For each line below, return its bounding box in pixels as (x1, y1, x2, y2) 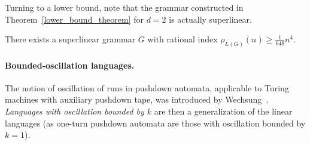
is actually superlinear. (169, 13, 252, 25)
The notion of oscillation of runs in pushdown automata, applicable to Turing (5, 81, 289, 94)
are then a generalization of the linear (154, 105, 293, 118)
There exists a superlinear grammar (5, 33, 136, 45)
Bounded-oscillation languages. (5, 58, 135, 71)
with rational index (147, 33, 218, 45)
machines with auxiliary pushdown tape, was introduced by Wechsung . (5, 93, 269, 106)
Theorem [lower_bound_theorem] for (5, 13, 144, 25)
